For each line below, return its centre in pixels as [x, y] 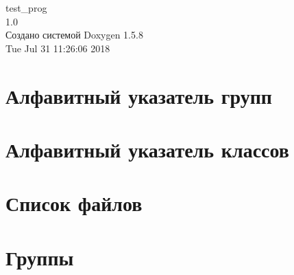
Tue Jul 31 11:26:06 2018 [58, 48]
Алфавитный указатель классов [147, 149]
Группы [40, 257]
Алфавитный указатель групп [139, 95]
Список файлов [74, 203]
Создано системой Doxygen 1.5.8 [74, 35]
